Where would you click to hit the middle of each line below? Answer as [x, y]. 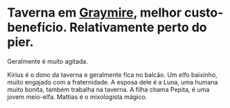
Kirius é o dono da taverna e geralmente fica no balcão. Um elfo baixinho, [112, 75]
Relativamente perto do [138, 27]
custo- [204, 13]
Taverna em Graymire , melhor [95, 13]
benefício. [37, 27]
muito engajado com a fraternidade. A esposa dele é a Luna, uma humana [113, 82]
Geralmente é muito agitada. [47, 61]
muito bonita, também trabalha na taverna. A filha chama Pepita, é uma [108, 89]
